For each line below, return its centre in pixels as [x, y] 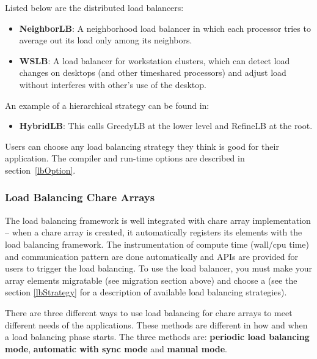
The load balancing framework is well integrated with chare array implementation [158, 220]
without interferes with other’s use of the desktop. [113, 84]
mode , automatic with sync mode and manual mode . [116, 348]
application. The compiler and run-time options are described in [125, 158]
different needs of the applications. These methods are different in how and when [156, 324]
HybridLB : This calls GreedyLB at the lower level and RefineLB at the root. [166, 126]
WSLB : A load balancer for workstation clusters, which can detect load [155, 60]
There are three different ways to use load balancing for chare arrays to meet [149, 312]
